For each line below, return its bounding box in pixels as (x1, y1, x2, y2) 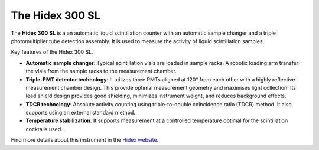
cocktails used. (25, 125, 63, 132)
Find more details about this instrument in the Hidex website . (11, 136, 159, 144)
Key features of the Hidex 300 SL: (11, 48, 94, 56)
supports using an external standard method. (25, 109, 136, 116)
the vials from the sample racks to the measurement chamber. (25, 68, 177, 75)
